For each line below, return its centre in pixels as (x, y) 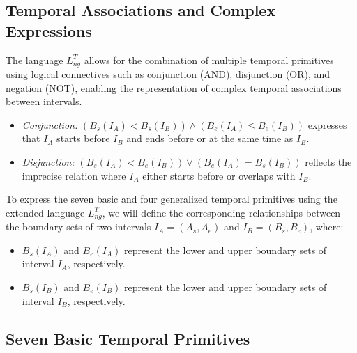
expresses (327, 124)
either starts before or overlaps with (219, 175)
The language (35, 60)
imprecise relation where (74, 175)
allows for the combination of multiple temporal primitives (209, 60)
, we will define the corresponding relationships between (221, 212)
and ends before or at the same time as (210, 138)
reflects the (328, 162)
